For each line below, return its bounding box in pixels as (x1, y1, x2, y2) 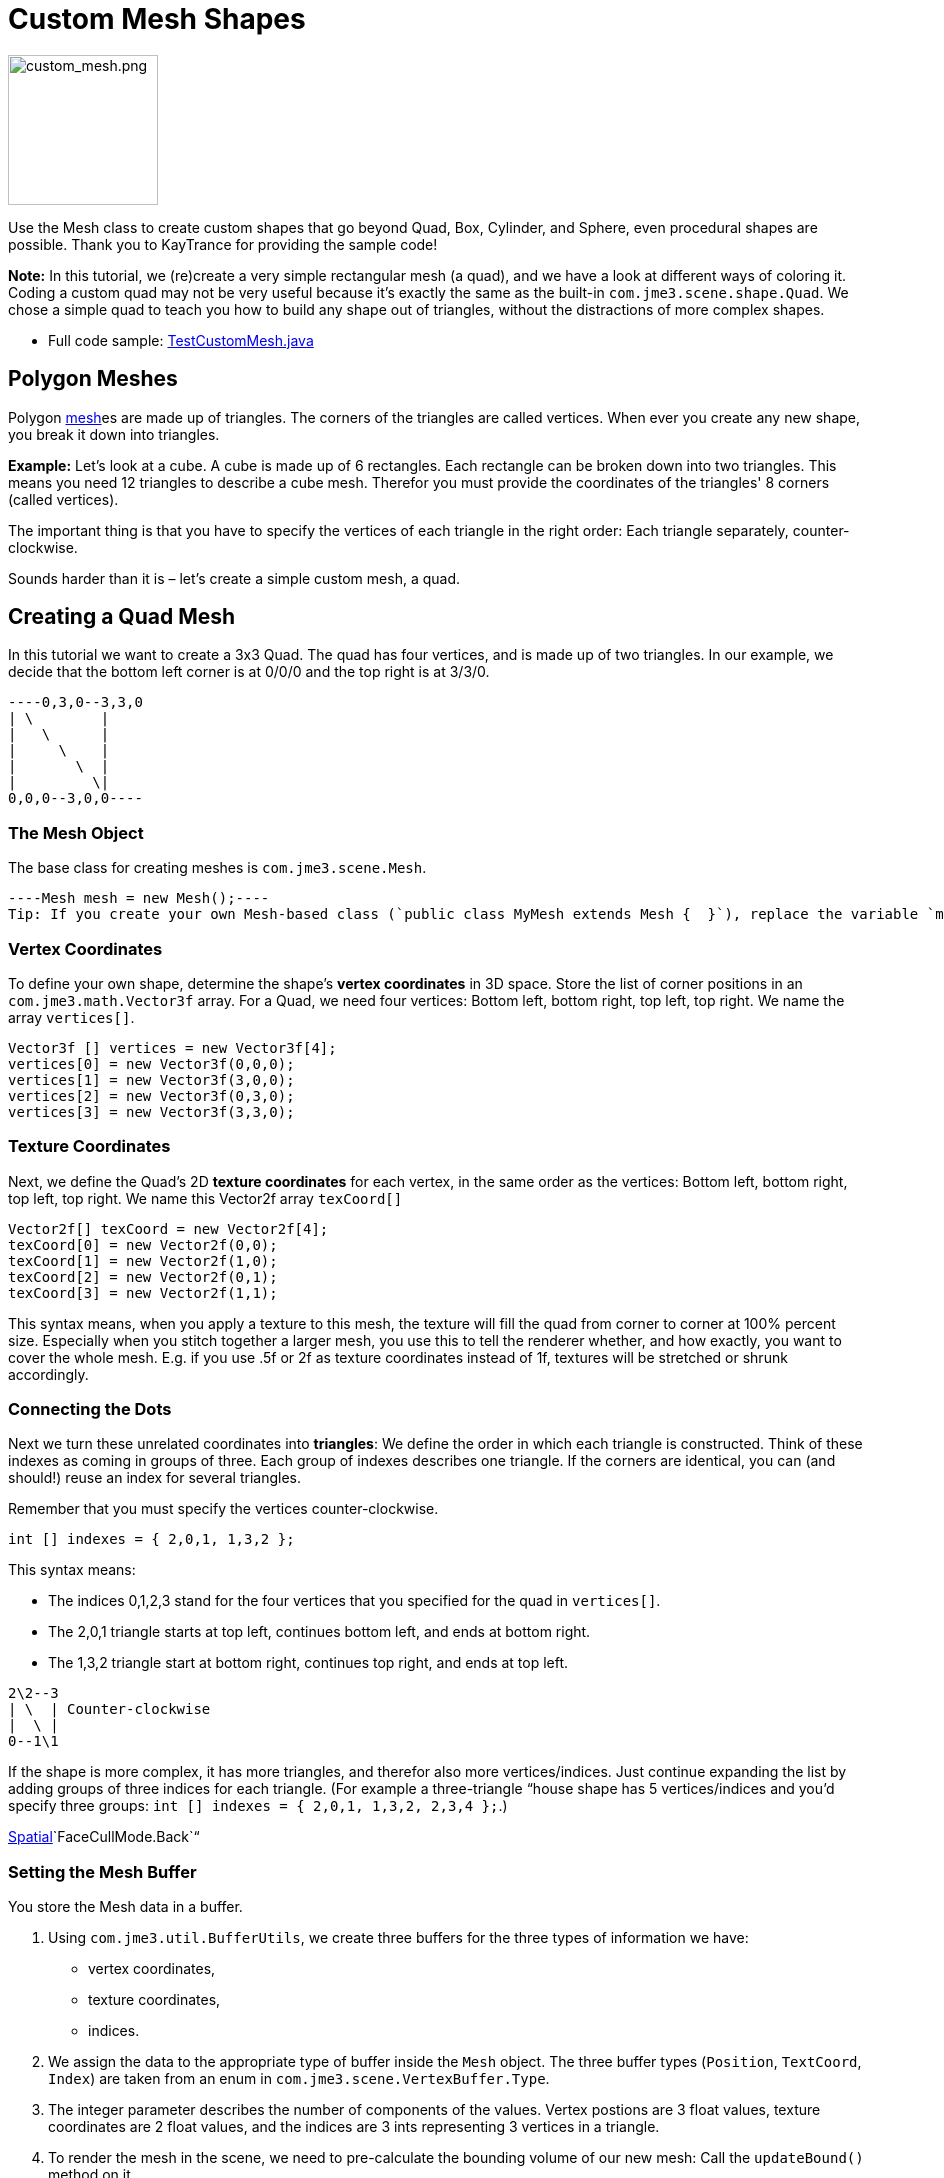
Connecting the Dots (8, 1399, 172, 1420)
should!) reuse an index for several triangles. (8, 1469, 302, 1487)
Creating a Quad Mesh (8, 604, 236, 630)
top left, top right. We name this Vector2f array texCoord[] (8, 1189, 403, 1207)
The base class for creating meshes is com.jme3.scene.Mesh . (8, 859, 427, 877)
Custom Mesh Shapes (8, 2, 306, 36)
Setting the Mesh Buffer (8, 1861, 197, 1882)
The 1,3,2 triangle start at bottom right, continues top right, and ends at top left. (48, 1654, 569, 1672)
